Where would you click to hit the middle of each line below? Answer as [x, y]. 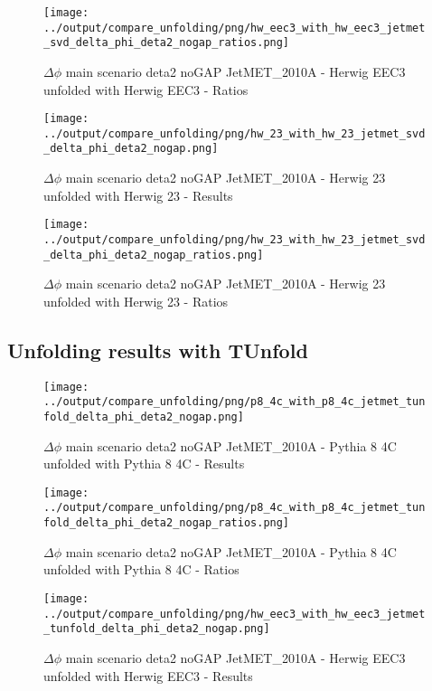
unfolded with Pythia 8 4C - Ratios [141, 569]
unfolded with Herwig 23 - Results [138, 195]
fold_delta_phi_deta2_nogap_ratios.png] [167, 523]
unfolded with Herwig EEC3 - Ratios [146, 89]
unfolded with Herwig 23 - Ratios [136, 301]
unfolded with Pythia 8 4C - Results [144, 464]
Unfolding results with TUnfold [158, 350]
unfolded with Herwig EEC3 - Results [148, 675]
